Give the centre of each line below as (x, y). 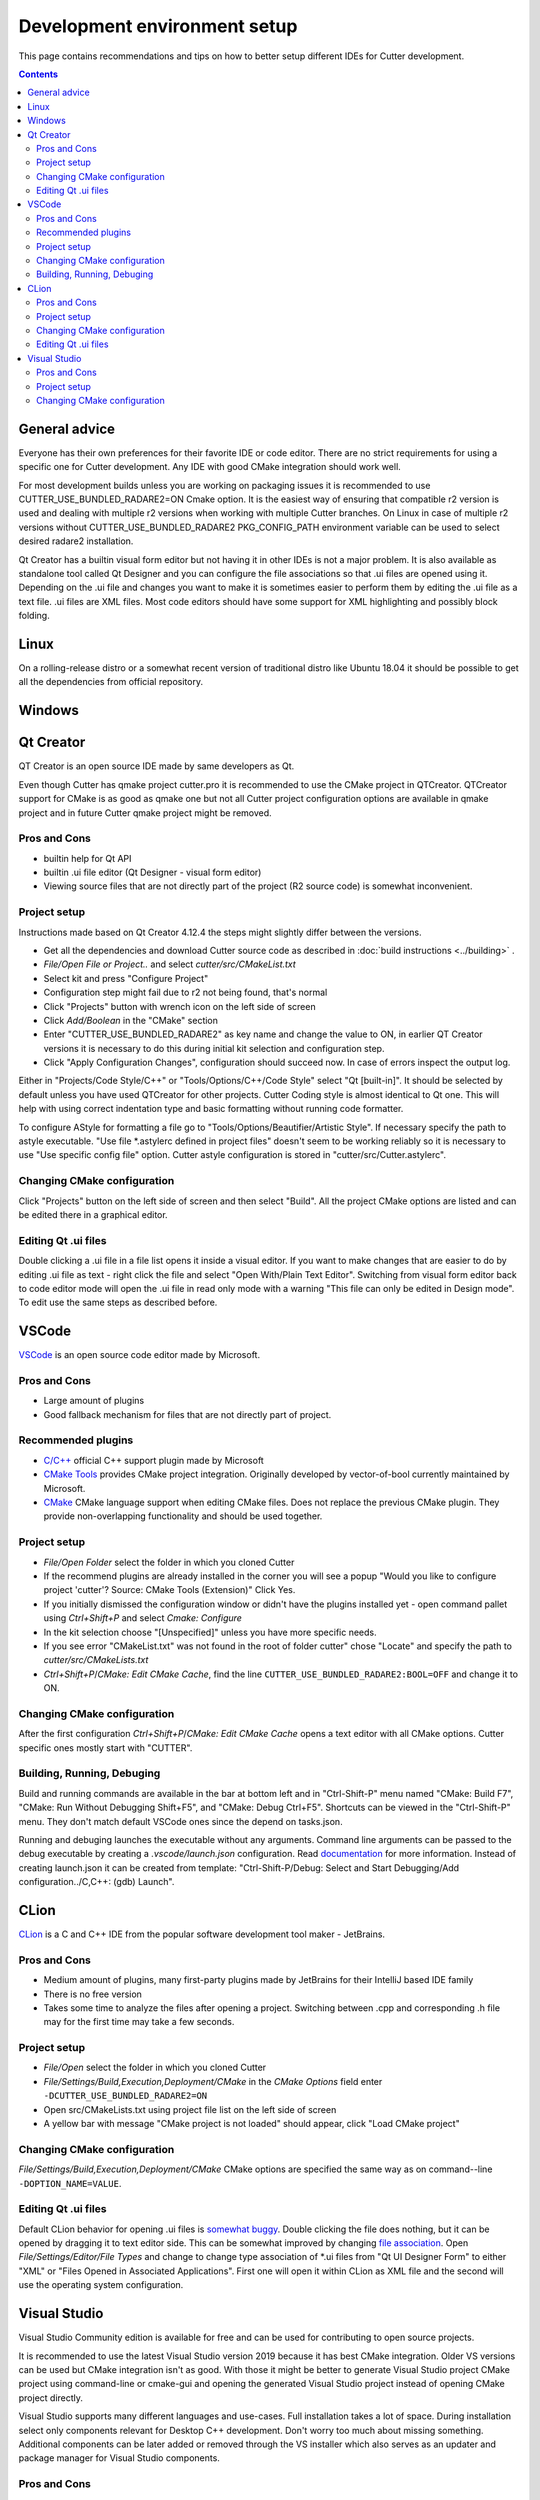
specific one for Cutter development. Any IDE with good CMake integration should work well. (210, 467)
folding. (34, 616)
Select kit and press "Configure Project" (126, 978)
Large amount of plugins (94, 1401)
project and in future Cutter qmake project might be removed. (145, 812)
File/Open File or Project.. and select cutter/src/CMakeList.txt (170, 964)
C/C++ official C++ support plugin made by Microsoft (153, 1460)
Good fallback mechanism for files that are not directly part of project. (187, 1414)
